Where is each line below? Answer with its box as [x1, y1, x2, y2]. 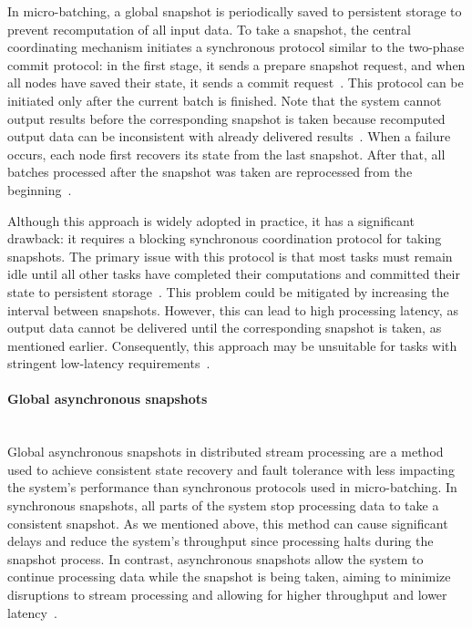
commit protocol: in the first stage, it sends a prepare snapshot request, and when [7, 55, 466, 74]
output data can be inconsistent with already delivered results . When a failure [7, 127, 451, 146]
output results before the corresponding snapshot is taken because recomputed [7, 108, 446, 128]
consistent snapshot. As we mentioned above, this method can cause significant [7, 513, 448, 532]
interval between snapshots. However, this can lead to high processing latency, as [7, 300, 458, 319]
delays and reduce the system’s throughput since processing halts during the [7, 531, 434, 551]
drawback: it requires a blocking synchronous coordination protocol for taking [7, 229, 442, 248]
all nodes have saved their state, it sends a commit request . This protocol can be [7, 73, 464, 92]
